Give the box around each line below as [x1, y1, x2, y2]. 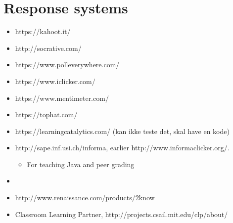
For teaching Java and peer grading [27, 159, 135, 169]
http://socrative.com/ [15, 43, 82, 53]
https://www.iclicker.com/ [15, 76, 95, 86]
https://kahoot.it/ [15, 26, 71, 37]
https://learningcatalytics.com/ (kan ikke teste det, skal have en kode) [15, 126, 230, 136]
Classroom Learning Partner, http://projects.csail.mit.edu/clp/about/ [15, 209, 228, 219]
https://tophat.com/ [15, 109, 78, 120]
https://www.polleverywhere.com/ [15, 59, 120, 70]
